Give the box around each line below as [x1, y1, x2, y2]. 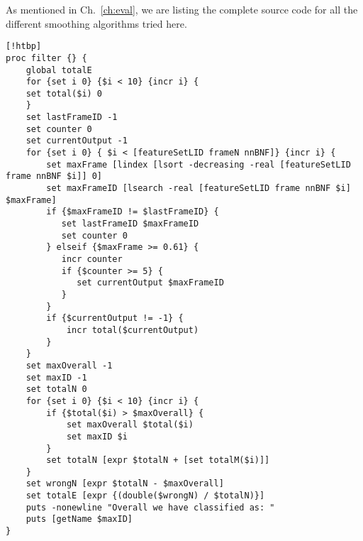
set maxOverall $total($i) [66, 420, 194, 430]
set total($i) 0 [26, 88, 103, 99]
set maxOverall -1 [26, 360, 113, 371]
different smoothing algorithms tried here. [6, 16, 187, 31]
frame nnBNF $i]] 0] [6, 171, 103, 182]
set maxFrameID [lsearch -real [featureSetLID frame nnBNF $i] [46, 183, 351, 194]
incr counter [61, 254, 123, 264]
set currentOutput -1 [26, 136, 128, 146]
